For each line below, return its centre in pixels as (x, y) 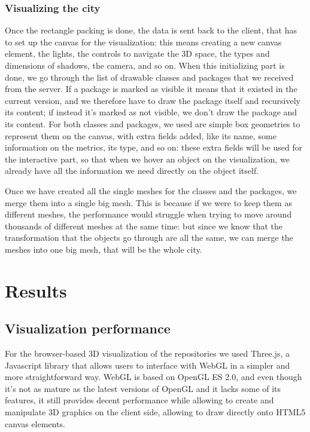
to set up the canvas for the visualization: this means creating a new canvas (143, 42)
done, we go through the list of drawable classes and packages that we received (149, 77)
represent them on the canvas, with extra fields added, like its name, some (141, 135)
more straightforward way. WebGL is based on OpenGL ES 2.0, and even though (154, 377)
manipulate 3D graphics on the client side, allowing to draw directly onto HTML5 (155, 412)
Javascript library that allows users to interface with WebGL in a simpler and (148, 365)
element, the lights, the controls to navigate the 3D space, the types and (137, 53)
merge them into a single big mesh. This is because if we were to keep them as (148, 202)
